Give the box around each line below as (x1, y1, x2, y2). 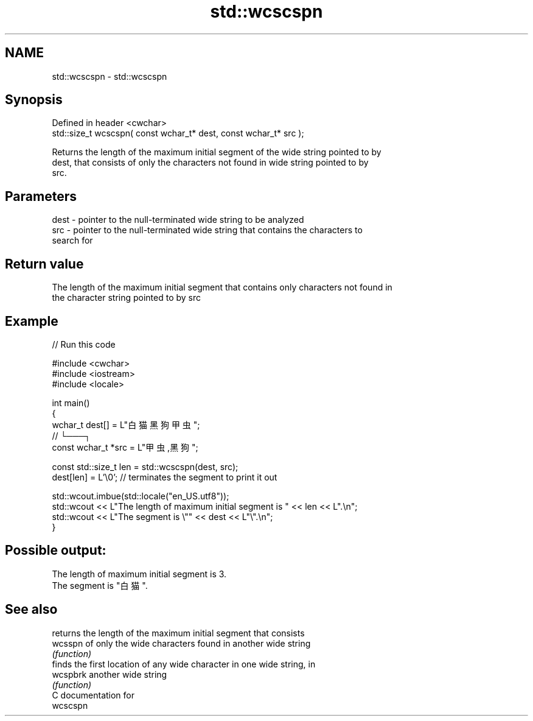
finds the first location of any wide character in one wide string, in (52, 658, 316, 669)
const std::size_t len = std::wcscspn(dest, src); (52, 461, 239, 472)
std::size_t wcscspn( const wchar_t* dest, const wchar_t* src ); (52, 128, 304, 139)
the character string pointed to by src (52, 292, 201, 303)
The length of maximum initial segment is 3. (52, 568, 227, 579)
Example (5, 313, 58, 329)
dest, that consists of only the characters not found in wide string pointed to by (52, 157, 369, 168)
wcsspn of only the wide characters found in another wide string (52, 638, 311, 649)
